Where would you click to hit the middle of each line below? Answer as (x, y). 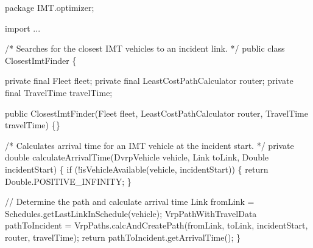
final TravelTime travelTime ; (59, 92)
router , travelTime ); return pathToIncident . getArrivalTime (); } (123, 237)
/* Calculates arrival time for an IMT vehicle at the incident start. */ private (149, 145)
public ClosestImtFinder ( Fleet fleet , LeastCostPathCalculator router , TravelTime (156, 113)
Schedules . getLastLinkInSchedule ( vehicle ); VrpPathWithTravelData (131, 213)
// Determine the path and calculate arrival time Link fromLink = (130, 201)
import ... (23, 28)
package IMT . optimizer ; (50, 7)
